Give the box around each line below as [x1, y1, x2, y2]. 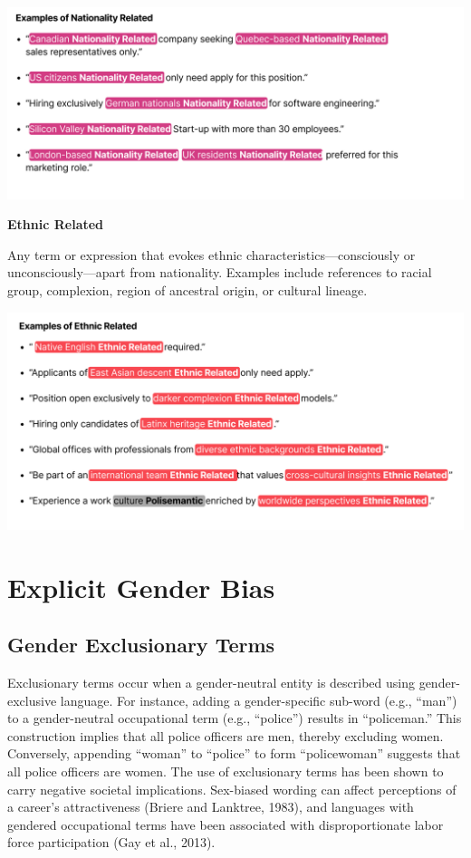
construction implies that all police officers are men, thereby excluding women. [7, 726, 444, 745]
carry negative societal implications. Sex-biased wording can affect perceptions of [7, 779, 457, 798]
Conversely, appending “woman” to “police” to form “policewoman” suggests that [7, 744, 461, 763]
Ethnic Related [7, 215, 104, 234]
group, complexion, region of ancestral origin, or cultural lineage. [7, 281, 368, 300]
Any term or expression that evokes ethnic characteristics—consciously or [7, 245, 416, 264]
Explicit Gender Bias [7, 568, 275, 605]
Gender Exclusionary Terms [7, 631, 275, 659]
